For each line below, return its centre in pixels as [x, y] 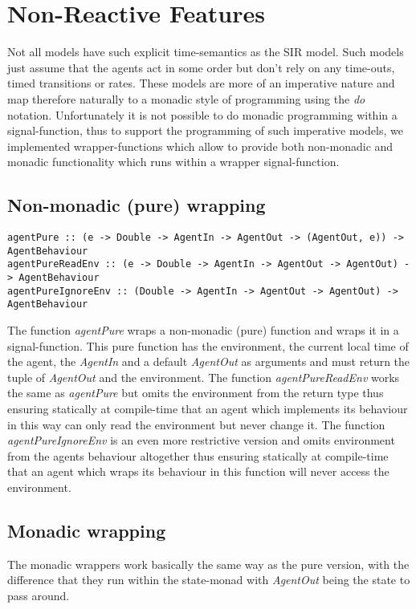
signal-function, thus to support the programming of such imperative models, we [205, 130]
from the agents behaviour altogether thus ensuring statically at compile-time [198, 455]
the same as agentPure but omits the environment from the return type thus [196, 393]
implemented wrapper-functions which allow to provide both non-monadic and [200, 146]
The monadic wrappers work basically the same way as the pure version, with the [208, 564]
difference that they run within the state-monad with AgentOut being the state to [209, 580]
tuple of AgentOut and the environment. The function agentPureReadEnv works [204, 377]
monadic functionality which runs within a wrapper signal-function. [173, 162]
